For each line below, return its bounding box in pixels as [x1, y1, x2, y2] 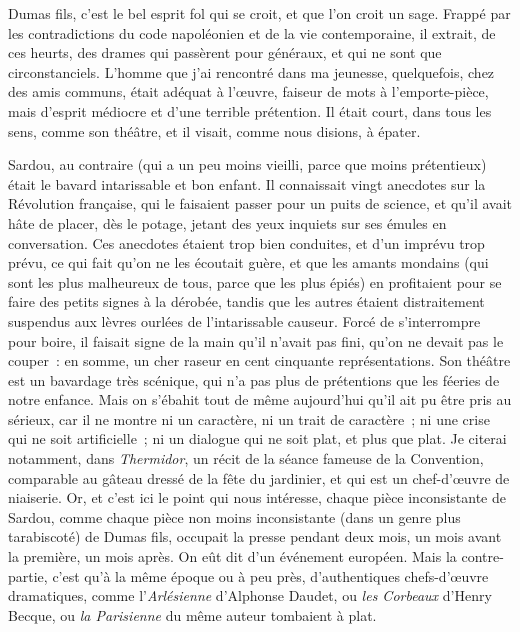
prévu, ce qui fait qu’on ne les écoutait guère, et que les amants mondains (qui [8, 252, 489, 273]
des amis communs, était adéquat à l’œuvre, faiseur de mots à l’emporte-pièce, [8, 81, 489, 102]
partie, [8, 565, 48, 586]
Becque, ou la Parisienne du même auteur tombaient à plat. [8, 604, 377, 625]
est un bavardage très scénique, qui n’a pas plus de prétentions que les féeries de [8, 369, 500, 390]
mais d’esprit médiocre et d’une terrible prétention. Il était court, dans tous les [8, 100, 492, 121]
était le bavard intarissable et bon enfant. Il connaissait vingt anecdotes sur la [8, 173, 486, 194]
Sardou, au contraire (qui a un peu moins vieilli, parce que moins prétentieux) [8, 154, 487, 175]
